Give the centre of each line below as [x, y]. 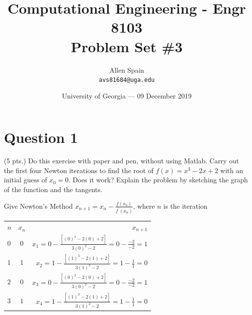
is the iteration [185, 206]
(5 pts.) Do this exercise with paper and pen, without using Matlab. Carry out [122, 161]
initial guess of [26, 180]
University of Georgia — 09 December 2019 [127, 95]
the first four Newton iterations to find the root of [79, 170]
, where [144, 206]
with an [232, 170]
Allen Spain [127, 69]
